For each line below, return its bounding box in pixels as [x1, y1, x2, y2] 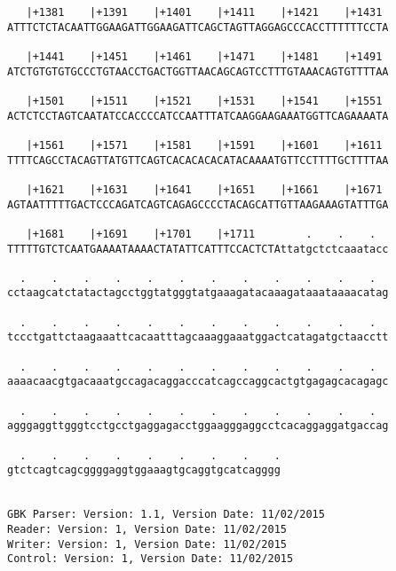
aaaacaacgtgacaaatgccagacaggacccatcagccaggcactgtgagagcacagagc [7, 375, 389, 388]
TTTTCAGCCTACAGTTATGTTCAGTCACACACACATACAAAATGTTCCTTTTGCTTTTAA [7, 153, 389, 167]
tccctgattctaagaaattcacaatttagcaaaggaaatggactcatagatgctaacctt [7, 331, 389, 344]
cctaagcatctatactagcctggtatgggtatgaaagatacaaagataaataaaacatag [7, 286, 389, 300]
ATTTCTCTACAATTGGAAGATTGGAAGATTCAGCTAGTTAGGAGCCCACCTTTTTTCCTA [7, 20, 389, 34]
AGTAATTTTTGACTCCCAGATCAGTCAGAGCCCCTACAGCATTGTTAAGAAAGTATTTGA [7, 198, 389, 211]
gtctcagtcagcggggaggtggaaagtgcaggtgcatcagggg [7, 464, 281, 477]
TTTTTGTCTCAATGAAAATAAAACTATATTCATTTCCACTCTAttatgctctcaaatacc [7, 242, 389, 255]
